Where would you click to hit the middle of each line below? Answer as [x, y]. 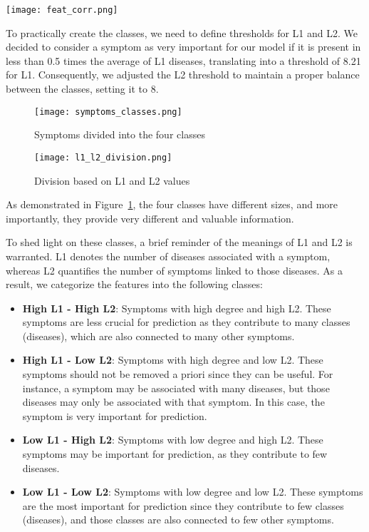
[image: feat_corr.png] [62, 10]
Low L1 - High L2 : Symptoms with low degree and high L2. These [173, 440]
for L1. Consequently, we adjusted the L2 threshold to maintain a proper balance [183, 75]
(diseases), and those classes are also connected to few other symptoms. [178, 520]
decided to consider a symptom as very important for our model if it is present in [183, 47]
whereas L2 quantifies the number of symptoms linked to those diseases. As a [175, 270]
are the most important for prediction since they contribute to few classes [183, 505]
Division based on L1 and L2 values [112, 180]
